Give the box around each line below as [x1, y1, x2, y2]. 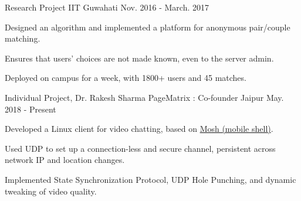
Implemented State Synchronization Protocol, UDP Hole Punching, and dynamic [5, 173, 296, 185]
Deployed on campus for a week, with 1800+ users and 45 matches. [5, 71, 246, 84]
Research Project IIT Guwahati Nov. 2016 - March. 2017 [5, 1, 209, 13]
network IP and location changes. [5, 154, 125, 166]
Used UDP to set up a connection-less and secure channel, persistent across [5, 142, 276, 154]
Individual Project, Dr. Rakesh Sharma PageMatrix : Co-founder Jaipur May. [5, 91, 284, 103]
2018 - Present [5, 103, 56, 115]
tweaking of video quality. [5, 185, 97, 197]
